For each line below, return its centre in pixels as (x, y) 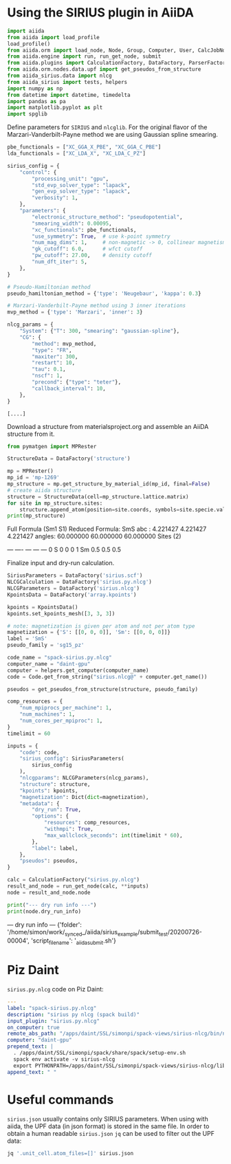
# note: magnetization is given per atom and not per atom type (101, 626)
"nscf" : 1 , (47, 376)
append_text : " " (32, 1072)
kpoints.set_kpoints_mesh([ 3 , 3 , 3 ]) (61, 613)
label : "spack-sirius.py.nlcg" (52, 1008)
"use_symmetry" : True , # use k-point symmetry (101, 236)
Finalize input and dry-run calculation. (61, 563)
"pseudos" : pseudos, (49, 861)
